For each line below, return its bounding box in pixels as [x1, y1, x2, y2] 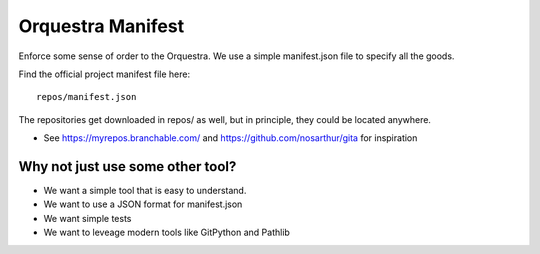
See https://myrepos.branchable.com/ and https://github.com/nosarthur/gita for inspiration [43, 132, 418, 144]
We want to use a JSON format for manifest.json [43, 198, 243, 210]
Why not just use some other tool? [18, 158, 237, 175]
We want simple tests [43, 212, 132, 224]
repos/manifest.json [36, 91, 137, 103]
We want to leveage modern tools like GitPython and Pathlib [43, 226, 290, 239]
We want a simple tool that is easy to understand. [43, 185, 247, 197]
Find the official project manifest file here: [18, 68, 191, 80]
